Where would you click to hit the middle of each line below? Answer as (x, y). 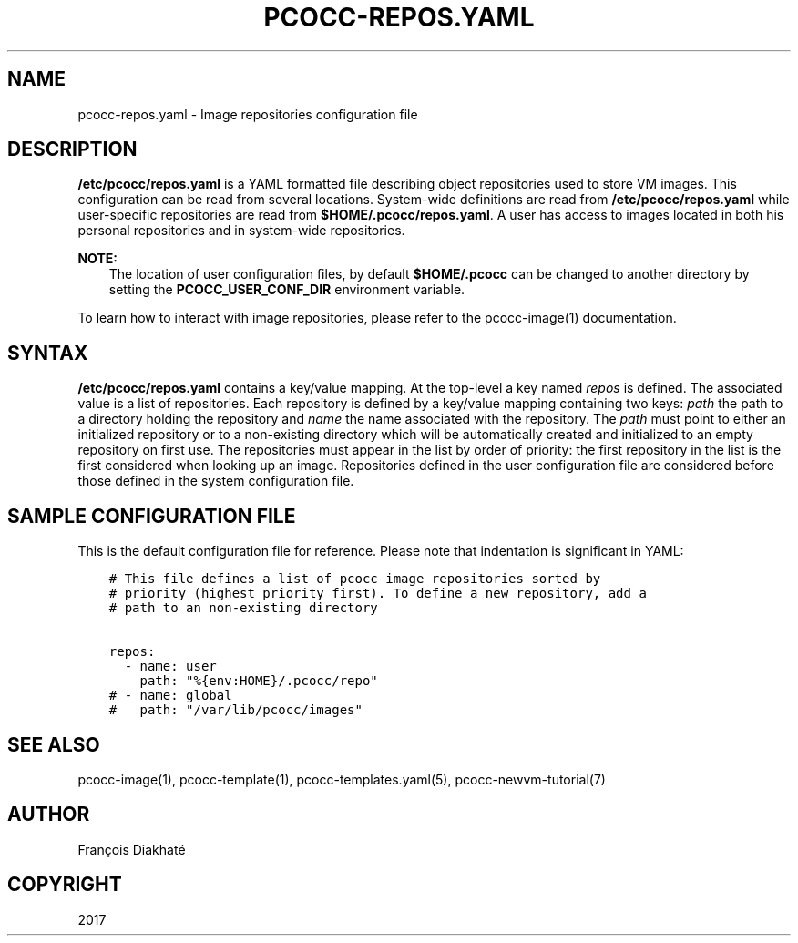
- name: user (170, 666)
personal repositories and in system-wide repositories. (241, 231)
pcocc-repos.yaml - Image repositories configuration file (248, 114)
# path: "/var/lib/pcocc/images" (235, 710)
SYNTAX (48, 353)
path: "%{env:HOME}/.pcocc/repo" (259, 681)
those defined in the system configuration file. (216, 481)
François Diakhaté (132, 849)
